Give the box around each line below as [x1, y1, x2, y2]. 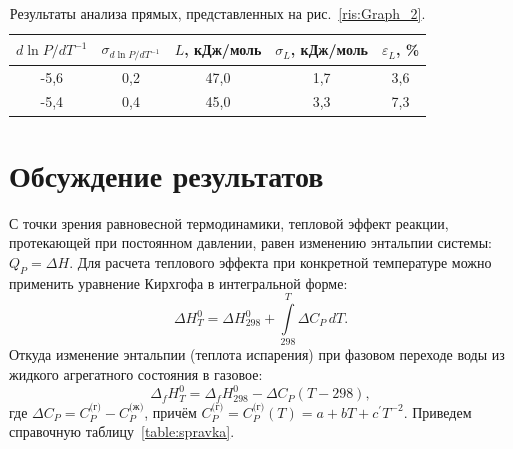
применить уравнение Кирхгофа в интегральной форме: [9, 272, 348, 293]
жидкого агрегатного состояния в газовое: [9, 363, 263, 384]
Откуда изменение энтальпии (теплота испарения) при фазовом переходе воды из [9, 344, 505, 365]
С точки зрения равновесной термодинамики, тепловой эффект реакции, [9, 212, 449, 233]
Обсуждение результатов [9, 154, 324, 195]
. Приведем [403, 401, 472, 422]
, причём [144, 401, 197, 422]
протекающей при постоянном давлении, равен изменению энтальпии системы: [9, 232, 492, 253]
